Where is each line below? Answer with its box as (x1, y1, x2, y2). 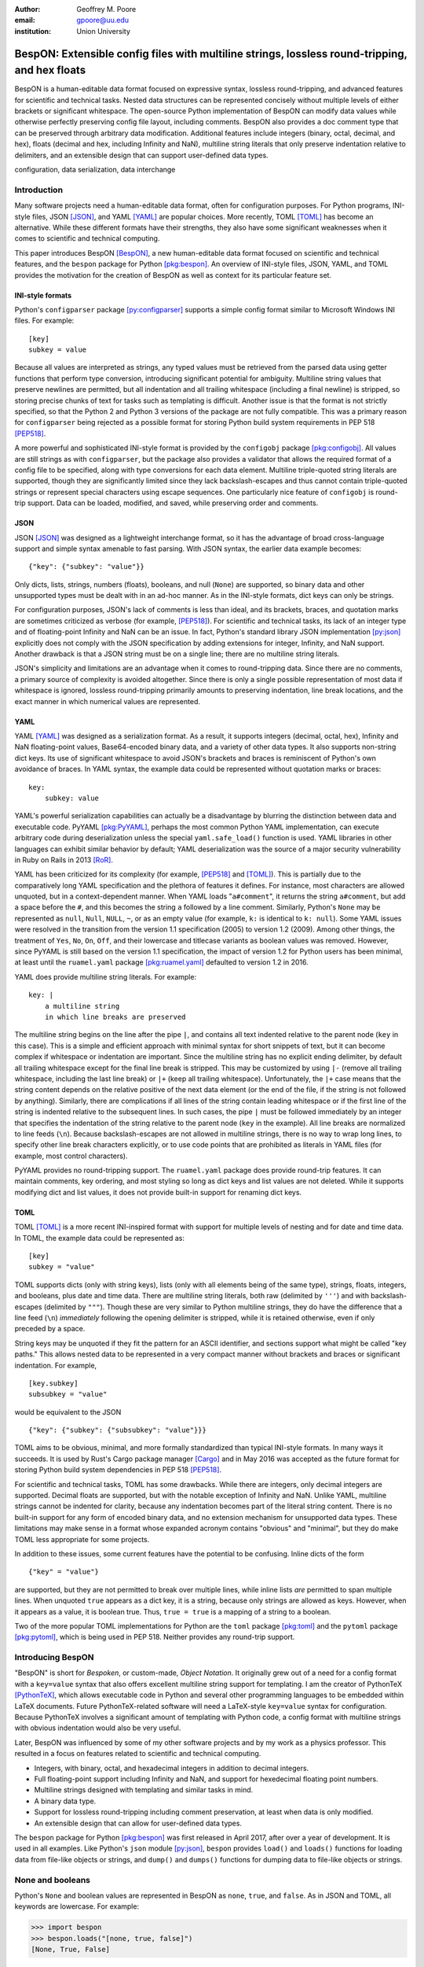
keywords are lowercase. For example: (14, 1902, 140, 1911)
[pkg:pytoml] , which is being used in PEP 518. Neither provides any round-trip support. (14, 1633, 295, 1642)
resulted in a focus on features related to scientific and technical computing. (14, 1749, 261, 1758)
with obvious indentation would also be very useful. (14, 1723, 181, 1733)
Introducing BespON (14, 1652, 94, 1663)
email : (14, 16, 35, 25)
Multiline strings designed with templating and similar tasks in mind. (34, 1785, 254, 1795)
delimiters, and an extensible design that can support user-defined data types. (14, 150, 269, 160)
